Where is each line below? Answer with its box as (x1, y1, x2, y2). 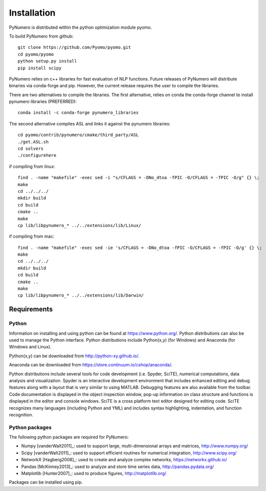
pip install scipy (18, 65, 62, 71)
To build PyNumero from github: (9, 33, 74, 39)
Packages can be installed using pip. (9, 479, 83, 485)
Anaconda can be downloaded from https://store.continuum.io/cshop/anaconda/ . (9, 362, 173, 368)
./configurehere (18, 153, 57, 158)
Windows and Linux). (9, 344, 52, 350)
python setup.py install (18, 59, 77, 64)
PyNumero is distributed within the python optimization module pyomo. (9, 24, 152, 30)
